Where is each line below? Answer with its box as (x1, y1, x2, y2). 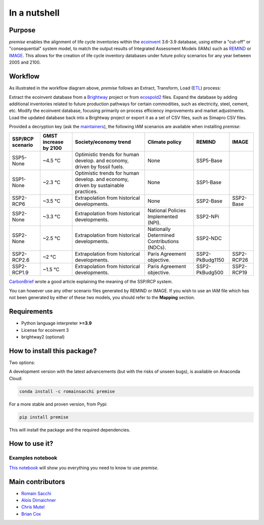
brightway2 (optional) (21, 334, 65, 340)
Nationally (147, 226, 171, 232)
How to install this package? (9, 346, 97, 355)
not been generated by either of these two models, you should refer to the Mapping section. (9, 295, 195, 300)
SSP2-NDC (196, 235, 222, 242)
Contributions (147, 238, 179, 245)
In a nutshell (9, 7, 60, 18)
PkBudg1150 (196, 257, 224, 264)
